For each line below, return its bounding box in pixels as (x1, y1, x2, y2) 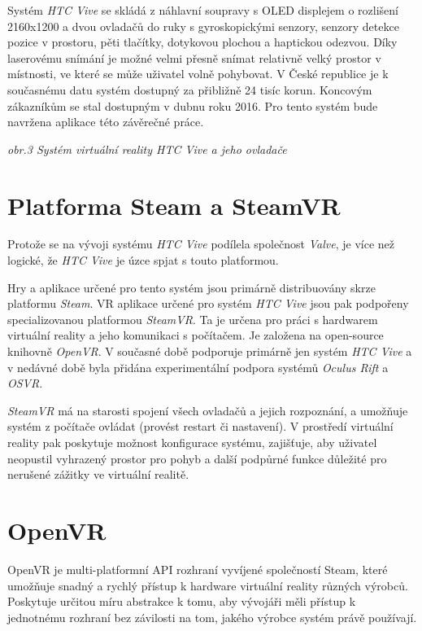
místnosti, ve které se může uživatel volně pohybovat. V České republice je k (7, 65, 389, 82)
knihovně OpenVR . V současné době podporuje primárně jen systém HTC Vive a (7, 343, 412, 360)
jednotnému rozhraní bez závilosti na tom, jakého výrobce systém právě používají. (7, 608, 417, 625)
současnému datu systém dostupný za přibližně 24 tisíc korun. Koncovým (7, 81, 372, 98)
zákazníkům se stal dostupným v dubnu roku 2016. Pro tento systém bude (7, 97, 378, 114)
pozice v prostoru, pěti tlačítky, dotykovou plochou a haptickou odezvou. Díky (7, 33, 398, 50)
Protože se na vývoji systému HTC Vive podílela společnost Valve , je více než (7, 235, 394, 252)
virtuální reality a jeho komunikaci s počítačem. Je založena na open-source (7, 326, 384, 344)
